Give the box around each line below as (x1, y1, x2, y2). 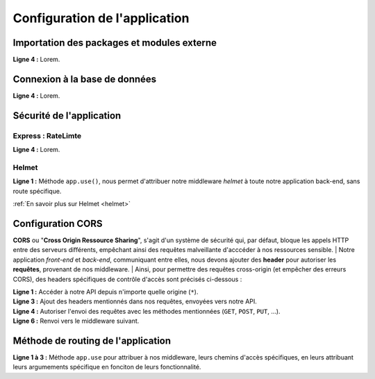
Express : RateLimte (12, 130, 82, 140)
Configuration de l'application (12, 10, 190, 26)
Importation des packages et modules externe (12, 37, 217, 49)
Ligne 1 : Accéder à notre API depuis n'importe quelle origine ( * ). (12, 287, 199, 296)
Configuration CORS (12, 217, 103, 229)
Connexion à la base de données (12, 73, 157, 85)
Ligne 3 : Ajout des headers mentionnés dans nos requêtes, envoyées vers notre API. (12, 297, 257, 305)
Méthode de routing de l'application (12, 335, 172, 346)
